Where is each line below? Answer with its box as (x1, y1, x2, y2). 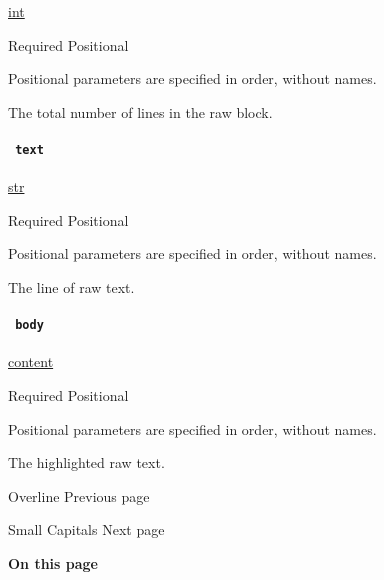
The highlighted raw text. (8, 452, 165, 473)
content (8, 351, 54, 372)
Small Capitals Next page (8, 519, 165, 540)
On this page (8, 553, 98, 574)
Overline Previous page (8, 485, 150, 506)
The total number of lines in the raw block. (8, 101, 273, 122)
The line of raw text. (8, 277, 135, 298)
